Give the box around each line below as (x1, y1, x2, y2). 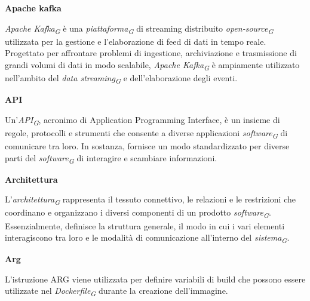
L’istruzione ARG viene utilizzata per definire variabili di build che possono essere (5, 272, 306, 285)
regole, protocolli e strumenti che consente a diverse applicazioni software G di (5, 126, 288, 140)
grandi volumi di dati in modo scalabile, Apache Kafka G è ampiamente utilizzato (5, 58, 300, 72)
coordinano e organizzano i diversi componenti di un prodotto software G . (5, 206, 271, 220)
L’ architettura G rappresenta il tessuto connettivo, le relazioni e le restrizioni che (5, 193, 296, 207)
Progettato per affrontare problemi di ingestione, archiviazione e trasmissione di (5, 47, 297, 59)
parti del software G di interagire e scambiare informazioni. (5, 151, 217, 165)
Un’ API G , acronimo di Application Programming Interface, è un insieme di (5, 113, 280, 127)
